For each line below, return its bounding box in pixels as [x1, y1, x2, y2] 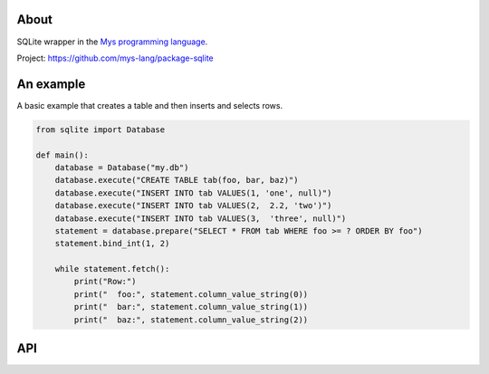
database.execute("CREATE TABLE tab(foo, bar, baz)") [54, 175, 299, 186]
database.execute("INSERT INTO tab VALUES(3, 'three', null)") [54, 213, 347, 224]
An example [16, 76, 86, 91]
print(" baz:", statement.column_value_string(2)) [73, 314, 309, 325]
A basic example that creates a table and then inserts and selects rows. [16, 100, 283, 110]
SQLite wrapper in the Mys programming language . [16, 36, 208, 47]
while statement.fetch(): [54, 264, 170, 274]
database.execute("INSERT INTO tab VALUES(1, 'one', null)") [54, 187, 332, 198]
